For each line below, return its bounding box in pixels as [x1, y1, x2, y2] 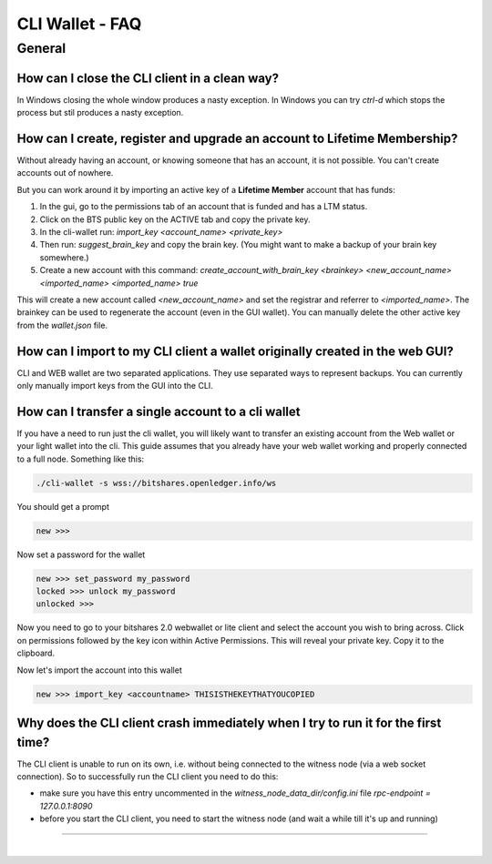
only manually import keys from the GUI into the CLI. [16, 381, 213, 391]
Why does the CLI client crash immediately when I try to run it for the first [16, 715, 442, 730]
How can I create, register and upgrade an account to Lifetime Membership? [16, 130, 458, 146]
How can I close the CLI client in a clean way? [16, 70, 280, 86]
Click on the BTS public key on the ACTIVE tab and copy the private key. [39, 214, 311, 225]
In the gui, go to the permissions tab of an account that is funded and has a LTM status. [39, 201, 368, 212]
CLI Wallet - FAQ [16, 14, 142, 34]
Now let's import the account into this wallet [16, 665, 182, 676]
